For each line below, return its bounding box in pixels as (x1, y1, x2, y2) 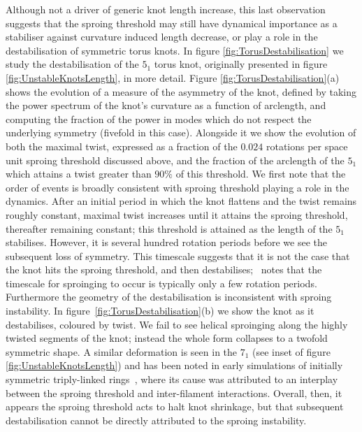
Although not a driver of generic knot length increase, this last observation (6, 2, 326, 16)
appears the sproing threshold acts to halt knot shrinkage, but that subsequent (6, 399, 344, 414)
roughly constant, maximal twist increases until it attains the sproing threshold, (6, 207, 348, 222)
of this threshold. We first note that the (175, 166, 346, 181)
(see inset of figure (252, 344, 331, 359)
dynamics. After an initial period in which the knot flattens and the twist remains (6, 194, 357, 208)
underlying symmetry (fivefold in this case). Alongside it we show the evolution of (6, 125, 356, 140)
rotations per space (266, 138, 348, 153)
